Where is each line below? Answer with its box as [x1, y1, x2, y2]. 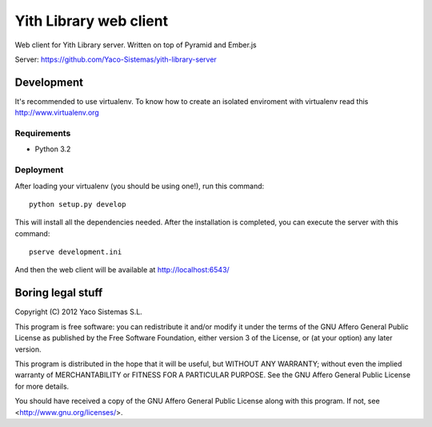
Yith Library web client [14, 12, 168, 30]
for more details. [14, 381, 70, 391]
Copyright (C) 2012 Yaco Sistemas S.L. [14, 307, 143, 316]
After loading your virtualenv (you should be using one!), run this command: [14, 181, 265, 191]
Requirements [14, 128, 71, 139]
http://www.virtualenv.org [14, 108, 99, 118]
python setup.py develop [29, 199, 126, 208]
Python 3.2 [34, 144, 71, 154]
